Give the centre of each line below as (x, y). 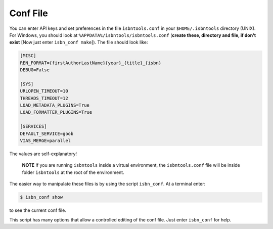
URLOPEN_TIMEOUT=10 (44, 91)
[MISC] (28, 56)
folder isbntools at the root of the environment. (73, 172)
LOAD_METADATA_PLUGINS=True (55, 105)
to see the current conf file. (38, 210)
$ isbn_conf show (41, 197)
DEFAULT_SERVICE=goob (47, 133)
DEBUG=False (35, 70)
